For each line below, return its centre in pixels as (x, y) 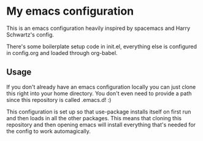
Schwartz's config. (30, 34)
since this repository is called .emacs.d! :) (59, 99)
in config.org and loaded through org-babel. (62, 52)
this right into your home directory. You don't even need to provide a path (99, 93)
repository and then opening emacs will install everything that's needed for (101, 125)
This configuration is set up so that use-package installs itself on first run (99, 112)
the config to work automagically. (48, 131)
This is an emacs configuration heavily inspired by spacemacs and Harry (98, 28)
